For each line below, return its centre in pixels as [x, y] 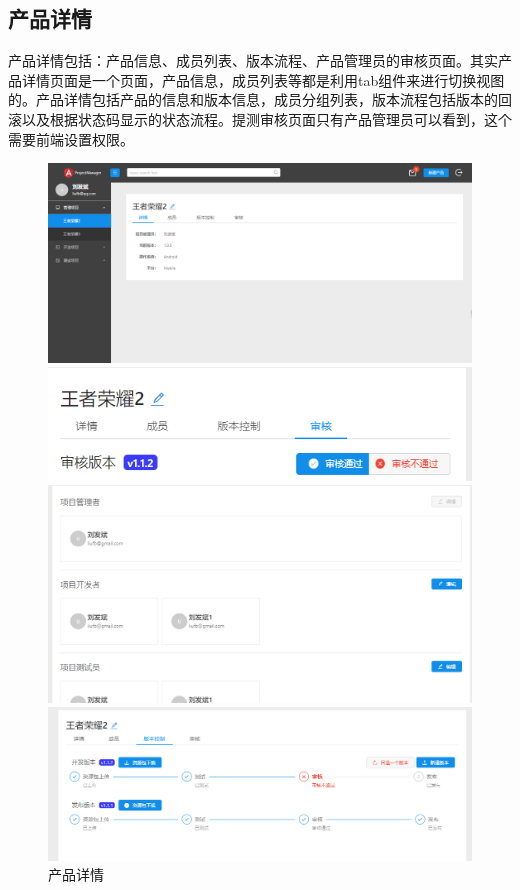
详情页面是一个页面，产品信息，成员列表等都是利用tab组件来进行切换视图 [263, 79]
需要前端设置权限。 [71, 138]
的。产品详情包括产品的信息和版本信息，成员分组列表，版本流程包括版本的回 [260, 99]
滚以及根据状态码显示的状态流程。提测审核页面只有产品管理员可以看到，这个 [260, 118]
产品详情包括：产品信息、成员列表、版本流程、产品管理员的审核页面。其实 [253, 60]
